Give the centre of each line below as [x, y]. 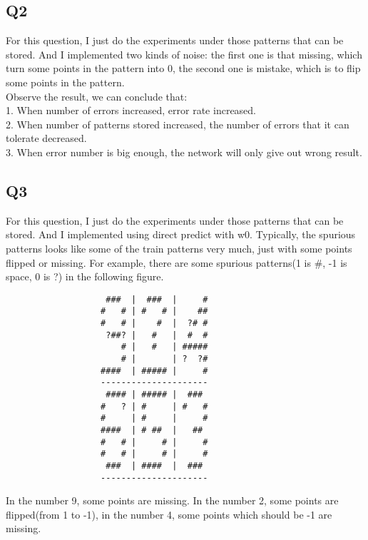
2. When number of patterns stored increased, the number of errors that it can [178, 124]
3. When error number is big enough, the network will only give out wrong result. [184, 152]
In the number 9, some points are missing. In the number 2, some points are [172, 500]
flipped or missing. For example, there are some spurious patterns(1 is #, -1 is [177, 262]
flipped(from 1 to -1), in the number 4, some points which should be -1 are [169, 514]
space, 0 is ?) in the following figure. [85, 276]
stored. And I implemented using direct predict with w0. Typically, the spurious [181, 234]
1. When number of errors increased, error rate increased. [131, 110]
